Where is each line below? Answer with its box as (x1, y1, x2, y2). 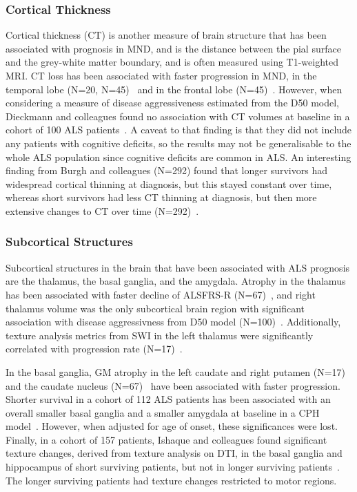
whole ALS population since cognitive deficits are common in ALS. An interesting (6, 149, 351, 164)
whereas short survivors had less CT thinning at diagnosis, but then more (6, 190, 317, 205)
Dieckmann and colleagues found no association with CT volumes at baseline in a (6, 108, 350, 123)
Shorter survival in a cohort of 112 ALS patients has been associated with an (6, 392, 331, 406)
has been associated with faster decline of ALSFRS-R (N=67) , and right (6, 287, 316, 301)
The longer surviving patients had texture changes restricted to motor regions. (6, 473, 337, 487)
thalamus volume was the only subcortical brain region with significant (6, 301, 305, 315)
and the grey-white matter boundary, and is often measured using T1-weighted (6, 55, 339, 69)
